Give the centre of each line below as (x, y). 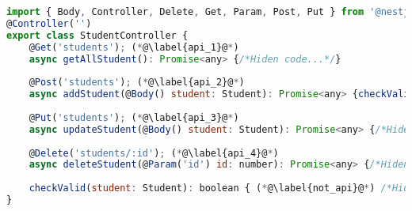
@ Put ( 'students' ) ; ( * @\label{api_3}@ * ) (134, 117)
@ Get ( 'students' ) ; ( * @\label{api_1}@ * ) (134, 47)
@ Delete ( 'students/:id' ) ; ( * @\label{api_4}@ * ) (154, 153)
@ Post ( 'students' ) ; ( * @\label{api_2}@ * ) (137, 83)
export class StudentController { (97, 35)
